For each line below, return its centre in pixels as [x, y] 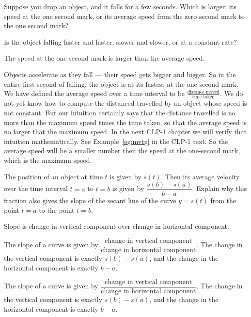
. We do [231, 93]
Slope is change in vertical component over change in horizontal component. [117, 226]
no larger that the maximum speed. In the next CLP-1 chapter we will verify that [125, 132]
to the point [57, 210]
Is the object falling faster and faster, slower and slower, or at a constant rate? [120, 41]
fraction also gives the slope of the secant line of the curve [90, 200]
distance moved [203, 92]
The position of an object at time [53, 176]
